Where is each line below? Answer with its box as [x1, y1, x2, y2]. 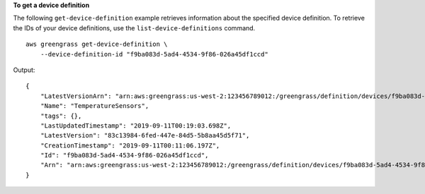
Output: [13, 66, 35, 74]
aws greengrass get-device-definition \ [25, 40, 168, 49]
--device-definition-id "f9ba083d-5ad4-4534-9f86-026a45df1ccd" [40, 50, 268, 58]
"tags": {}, [40, 111, 82, 120]
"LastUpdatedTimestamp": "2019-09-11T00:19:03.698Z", [40, 121, 232, 130]
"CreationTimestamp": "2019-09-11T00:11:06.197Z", [40, 141, 220, 150]
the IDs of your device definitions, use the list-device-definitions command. [13, 23, 256, 32]
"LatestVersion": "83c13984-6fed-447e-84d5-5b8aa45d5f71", [40, 131, 250, 140]
